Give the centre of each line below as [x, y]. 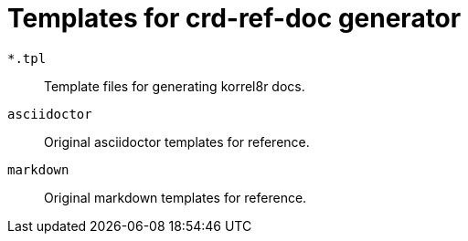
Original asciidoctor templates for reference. [177, 141]
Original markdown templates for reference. [175, 197]
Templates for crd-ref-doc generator [234, 18]
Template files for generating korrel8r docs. [175, 86]
